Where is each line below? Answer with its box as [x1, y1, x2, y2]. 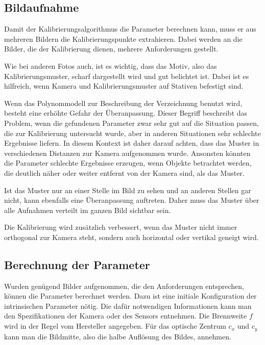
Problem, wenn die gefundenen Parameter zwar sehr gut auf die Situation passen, [4, 117, 259, 128]
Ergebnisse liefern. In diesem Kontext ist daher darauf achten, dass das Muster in [4, 138, 259, 148]
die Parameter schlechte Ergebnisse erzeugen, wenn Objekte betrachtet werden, [4, 157, 252, 168]
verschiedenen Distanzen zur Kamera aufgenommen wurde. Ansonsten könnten [4, 147, 251, 158]
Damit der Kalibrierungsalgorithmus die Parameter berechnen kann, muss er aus [4, 23, 256, 34]
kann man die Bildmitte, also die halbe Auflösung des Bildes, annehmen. [4, 331, 231, 341]
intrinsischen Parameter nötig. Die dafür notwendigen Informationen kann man [4, 300, 252, 311]
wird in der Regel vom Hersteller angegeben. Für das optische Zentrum [4, 321, 226, 331]
